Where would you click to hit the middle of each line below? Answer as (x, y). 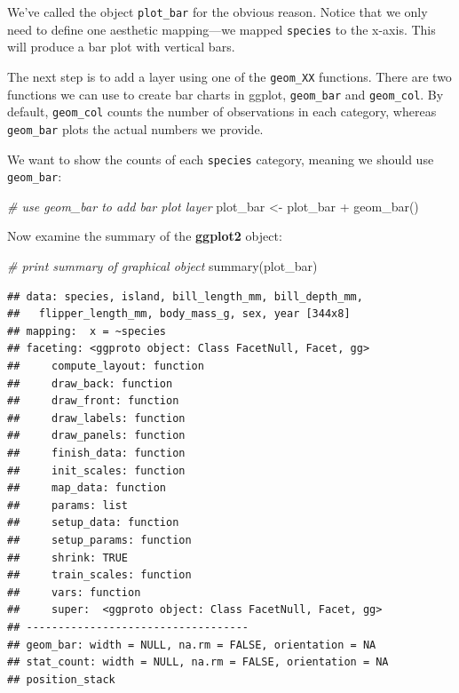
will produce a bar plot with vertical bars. (121, 47)
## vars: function (74, 592)
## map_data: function (87, 488)
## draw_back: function (90, 383)
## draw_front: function (93, 401)
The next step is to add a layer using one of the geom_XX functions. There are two (229, 76)
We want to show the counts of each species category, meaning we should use (221, 159)
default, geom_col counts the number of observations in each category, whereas (222, 112)
